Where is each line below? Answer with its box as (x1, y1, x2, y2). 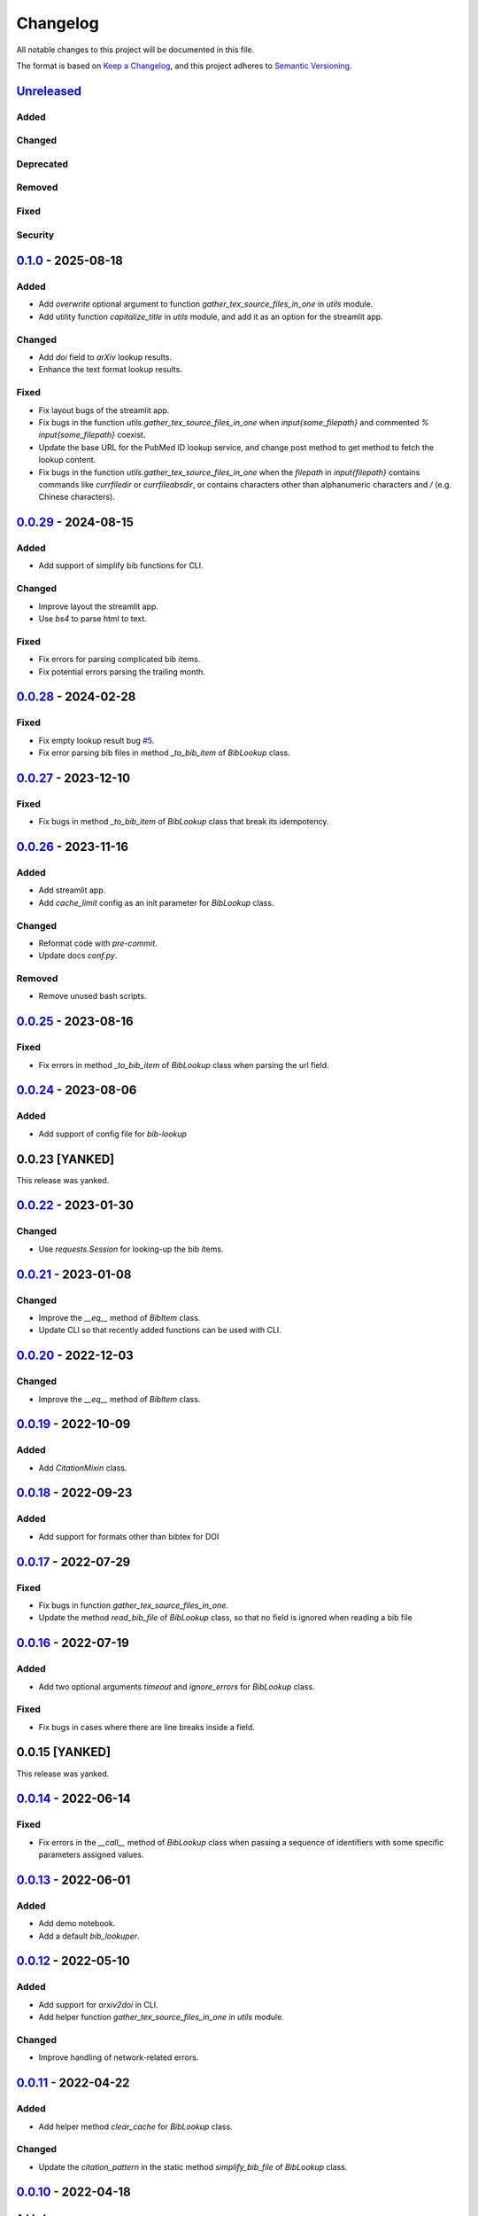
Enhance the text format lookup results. (38, 364, 183, 375)
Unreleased (16, 83, 82, 98)
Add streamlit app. (38, 885, 106, 895)
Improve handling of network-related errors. (38, 2052, 199, 2063)
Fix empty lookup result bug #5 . (38, 735, 155, 745)
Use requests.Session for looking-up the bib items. (38, 1244, 224, 1254)
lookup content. (38, 455, 96, 465)
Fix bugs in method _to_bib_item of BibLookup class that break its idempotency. (38, 816, 329, 827)
